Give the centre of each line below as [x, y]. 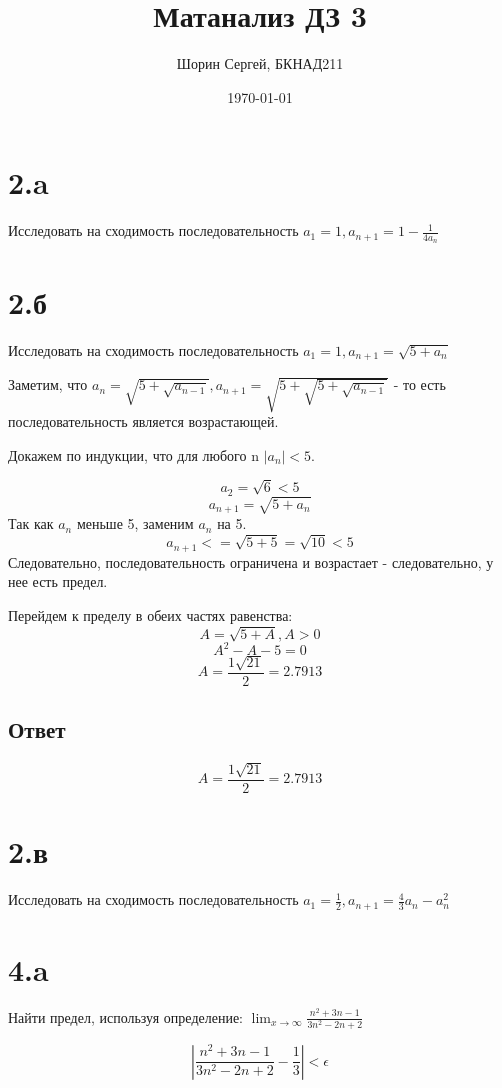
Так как [31, 523]
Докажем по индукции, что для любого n [133, 454]
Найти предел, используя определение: [126, 1016]
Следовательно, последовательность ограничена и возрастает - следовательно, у [251, 561]
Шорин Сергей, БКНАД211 [260, 63]
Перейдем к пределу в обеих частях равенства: [150, 614]
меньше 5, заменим [135, 523]
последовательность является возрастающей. [143, 421]
